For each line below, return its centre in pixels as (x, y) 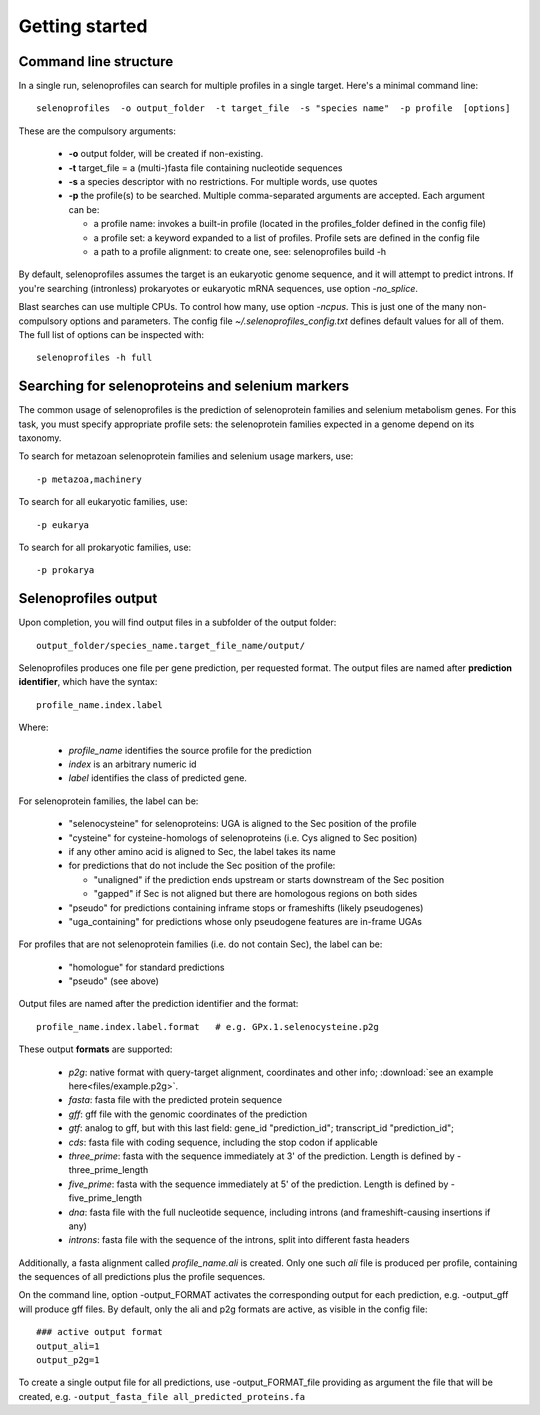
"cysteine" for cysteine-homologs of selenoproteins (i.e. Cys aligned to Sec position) (243, 837)
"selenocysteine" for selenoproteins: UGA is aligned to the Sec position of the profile (242, 824)
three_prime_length (108, 1170)
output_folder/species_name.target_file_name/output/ (170, 645)
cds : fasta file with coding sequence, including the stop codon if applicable (223, 1142)
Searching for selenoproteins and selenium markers (184, 386)
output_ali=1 (68, 1346)
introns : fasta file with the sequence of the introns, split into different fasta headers (239, 1240)
